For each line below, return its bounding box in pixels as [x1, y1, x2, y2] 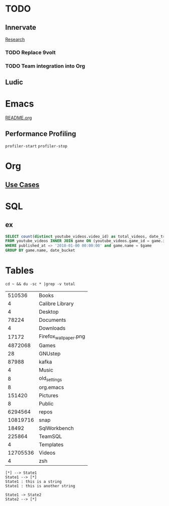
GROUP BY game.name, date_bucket [5, 248, 75, 253]
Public [39, 400, 54, 407]
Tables [5, 265, 34, 276]
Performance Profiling [5, 129, 76, 138]
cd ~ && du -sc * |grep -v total [5, 281, 75, 286]
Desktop [39, 308, 59, 315]
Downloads [39, 325, 66, 331]
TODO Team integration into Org [5, 62, 86, 69]
